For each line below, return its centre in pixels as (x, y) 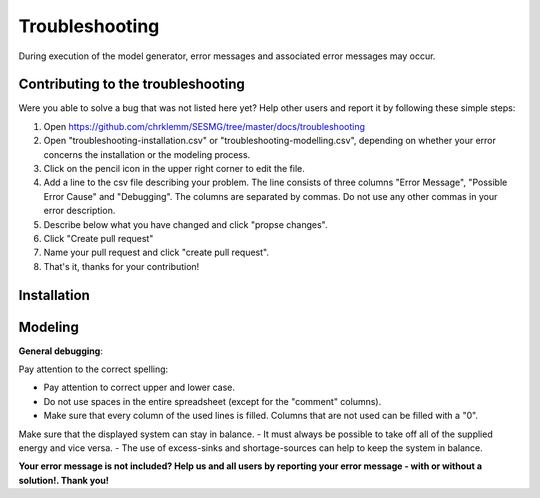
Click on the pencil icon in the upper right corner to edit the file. (174, 169)
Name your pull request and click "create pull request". (156, 252)
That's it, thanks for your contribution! (121, 266)
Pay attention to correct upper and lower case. (139, 387)
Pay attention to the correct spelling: (93, 369)
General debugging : (61, 351)
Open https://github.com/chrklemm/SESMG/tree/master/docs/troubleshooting (204, 126)
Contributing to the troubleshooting (131, 84)
